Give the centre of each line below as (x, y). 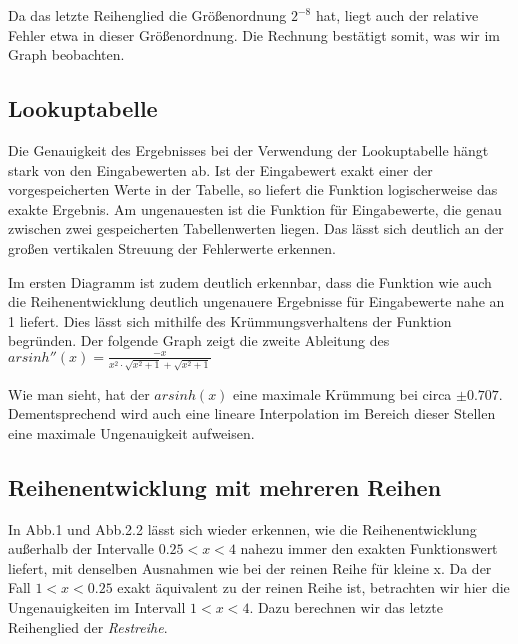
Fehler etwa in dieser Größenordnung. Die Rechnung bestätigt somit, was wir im (254, 34)
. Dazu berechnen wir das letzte (346, 606)
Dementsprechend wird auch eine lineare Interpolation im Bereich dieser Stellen (252, 413)
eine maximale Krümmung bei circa (342, 393)
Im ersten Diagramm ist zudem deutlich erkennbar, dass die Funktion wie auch (250, 281)
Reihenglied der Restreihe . (88, 626)
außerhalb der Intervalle (81, 548)
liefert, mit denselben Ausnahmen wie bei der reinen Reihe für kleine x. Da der (250, 567)
